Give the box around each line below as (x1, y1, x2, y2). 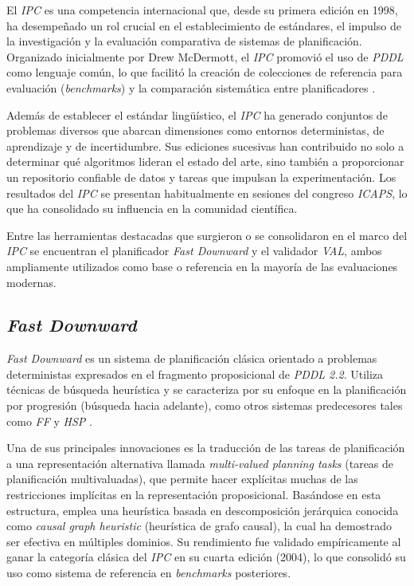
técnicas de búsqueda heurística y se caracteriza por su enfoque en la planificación (6, 381, 407, 398)
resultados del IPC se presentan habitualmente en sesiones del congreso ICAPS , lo (6, 184, 408, 201)
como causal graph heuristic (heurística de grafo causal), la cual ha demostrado (6, 517, 392, 534)
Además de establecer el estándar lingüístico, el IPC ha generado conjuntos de (6, 106, 388, 123)
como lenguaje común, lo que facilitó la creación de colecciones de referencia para (6, 64, 403, 81)
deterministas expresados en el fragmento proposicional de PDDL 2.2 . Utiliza (6, 365, 384, 382)
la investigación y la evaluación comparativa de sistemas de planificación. (6, 33, 362, 49)
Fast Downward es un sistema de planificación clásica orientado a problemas (6, 350, 377, 367)
